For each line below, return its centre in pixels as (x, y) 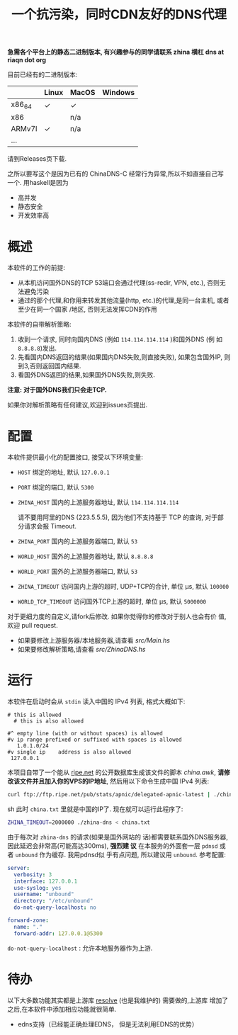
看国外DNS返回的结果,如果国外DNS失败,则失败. (86, 375)
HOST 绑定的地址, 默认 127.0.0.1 (63, 473)
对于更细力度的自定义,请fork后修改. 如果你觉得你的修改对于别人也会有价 (112, 616)
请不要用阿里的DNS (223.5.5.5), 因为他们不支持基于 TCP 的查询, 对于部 (121, 517)
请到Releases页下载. (37, 159)
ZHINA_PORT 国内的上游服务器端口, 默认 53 (78, 541)
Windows (119, 93)
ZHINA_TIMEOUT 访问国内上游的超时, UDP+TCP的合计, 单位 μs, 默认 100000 (123, 587)
